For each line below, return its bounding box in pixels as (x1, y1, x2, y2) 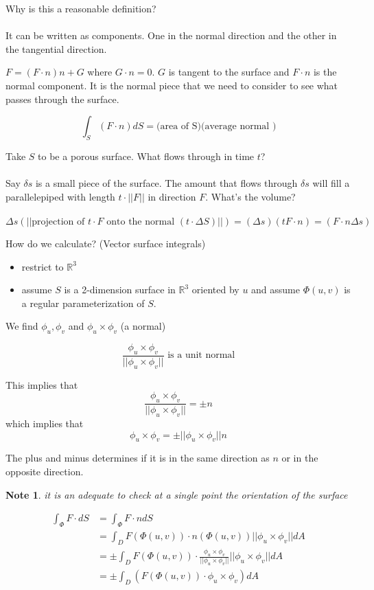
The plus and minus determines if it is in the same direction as (5, 451, 270, 465)
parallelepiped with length (5, 189, 115, 203)
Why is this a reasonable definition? (5, 1, 156, 15)
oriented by (191, 282, 239, 297)
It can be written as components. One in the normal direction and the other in (5, 28, 337, 43)
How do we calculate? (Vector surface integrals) (5, 236, 206, 250)
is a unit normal (167, 350, 235, 361)
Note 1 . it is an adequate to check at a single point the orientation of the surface (5, 487, 348, 501)
